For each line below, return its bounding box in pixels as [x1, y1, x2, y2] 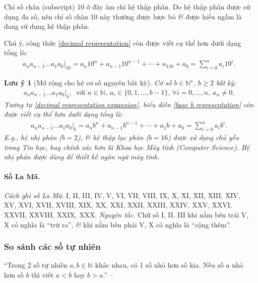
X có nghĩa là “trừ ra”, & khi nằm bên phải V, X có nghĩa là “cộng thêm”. [4, 219, 231, 229]
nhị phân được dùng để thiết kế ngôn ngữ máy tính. [4, 151, 160, 162]
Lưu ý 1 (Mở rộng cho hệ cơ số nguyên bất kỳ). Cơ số [4, 77, 172, 88]
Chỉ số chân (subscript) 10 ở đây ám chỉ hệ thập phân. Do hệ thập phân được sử [4, 1, 251, 11]
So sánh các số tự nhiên [4, 240, 101, 253]
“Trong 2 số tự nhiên [4, 260, 67, 270]
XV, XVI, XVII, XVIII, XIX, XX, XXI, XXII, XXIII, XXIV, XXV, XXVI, [4, 200, 232, 210]
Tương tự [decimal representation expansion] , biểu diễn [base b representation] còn [4, 99, 254, 109]
